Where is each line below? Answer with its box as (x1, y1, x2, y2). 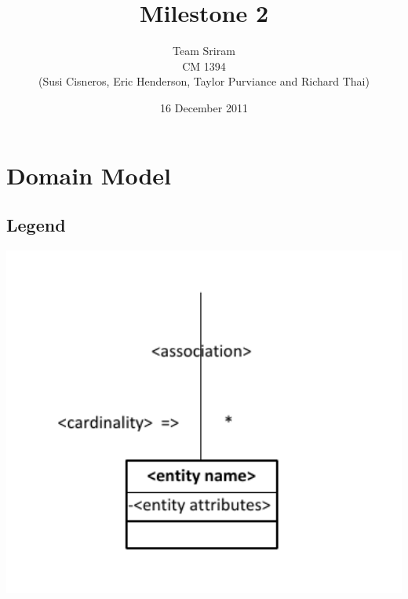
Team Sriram (173, 42, 235, 59)
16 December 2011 (160, 99, 248, 115)
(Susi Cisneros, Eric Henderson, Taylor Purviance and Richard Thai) (38, 73, 370, 89)
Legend (6, 213, 66, 237)
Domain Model (6, 159, 171, 191)
